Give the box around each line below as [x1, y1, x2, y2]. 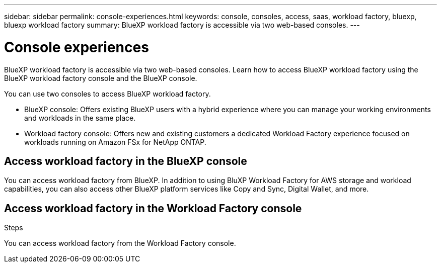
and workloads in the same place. [24, 113, 136, 122]
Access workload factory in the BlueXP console [4, 154, 247, 167]
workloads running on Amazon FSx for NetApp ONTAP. [24, 137, 206, 146]
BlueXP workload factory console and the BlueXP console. [4, 73, 197, 82]
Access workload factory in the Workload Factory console [4, 202, 302, 215]
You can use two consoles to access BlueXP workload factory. [4, 89, 211, 98]
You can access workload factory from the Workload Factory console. [4, 239, 236, 248]
